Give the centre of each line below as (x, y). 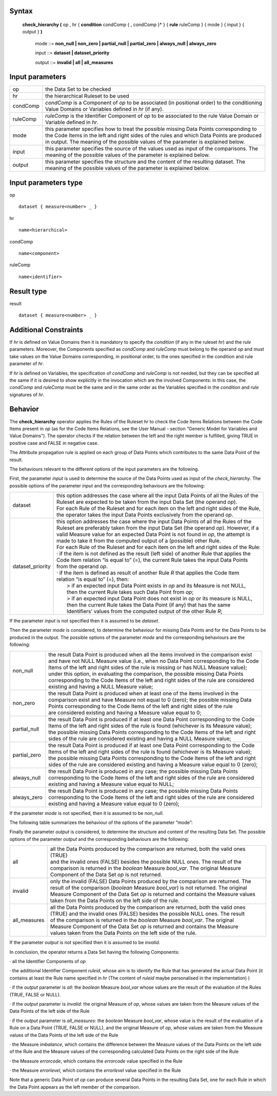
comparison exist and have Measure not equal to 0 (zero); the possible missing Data (150, 699)
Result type (28, 291)
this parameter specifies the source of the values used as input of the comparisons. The (152, 149)
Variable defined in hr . (72, 122)
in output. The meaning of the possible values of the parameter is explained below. (145, 142)
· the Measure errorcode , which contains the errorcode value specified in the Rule (96, 1061)
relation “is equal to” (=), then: (93, 579)
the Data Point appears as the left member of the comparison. (75, 1087)
